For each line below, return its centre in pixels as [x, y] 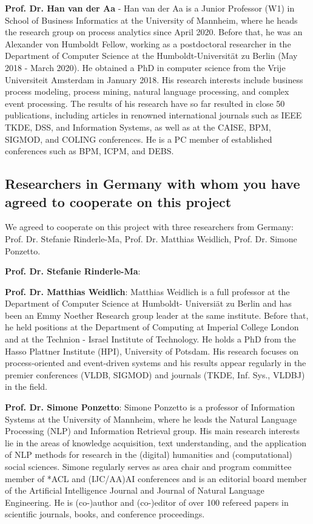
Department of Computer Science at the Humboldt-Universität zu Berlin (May [151, 56]
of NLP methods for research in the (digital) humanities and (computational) [149, 454]
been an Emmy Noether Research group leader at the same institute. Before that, [157, 315]
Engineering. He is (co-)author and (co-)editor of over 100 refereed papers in [147, 502]
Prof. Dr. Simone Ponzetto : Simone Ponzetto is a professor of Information [150, 407]
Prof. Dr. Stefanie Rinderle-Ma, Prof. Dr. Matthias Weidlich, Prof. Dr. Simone [151, 238]
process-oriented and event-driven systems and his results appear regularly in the [156, 363]
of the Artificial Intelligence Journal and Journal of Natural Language [135, 490]
